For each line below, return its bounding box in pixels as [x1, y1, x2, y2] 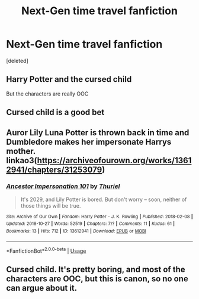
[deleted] [6, 57, 28, 64]
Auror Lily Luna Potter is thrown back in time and [6, 128, 190, 138]
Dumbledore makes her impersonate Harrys [6, 136, 172, 147]
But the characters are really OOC [6, 90, 89, 97]
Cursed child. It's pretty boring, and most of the [6, 264, 185, 274]
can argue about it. [6, 283, 78, 293]
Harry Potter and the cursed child [6, 74, 132, 84]
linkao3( [6, 155, 37, 166]
